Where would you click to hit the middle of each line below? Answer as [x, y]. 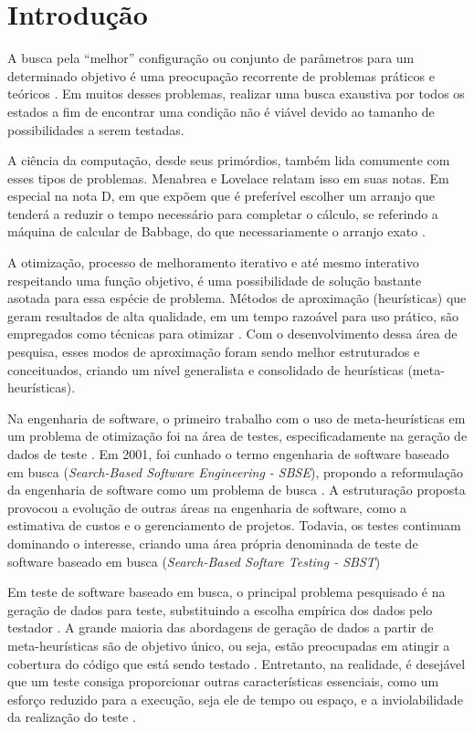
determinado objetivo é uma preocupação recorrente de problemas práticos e [221, 75]
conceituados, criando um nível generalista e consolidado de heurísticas [205, 369]
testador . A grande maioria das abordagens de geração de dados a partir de [221, 627]
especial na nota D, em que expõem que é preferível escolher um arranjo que [221, 196]
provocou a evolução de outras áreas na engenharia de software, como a [207, 507]
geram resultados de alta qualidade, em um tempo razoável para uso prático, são [233, 315]
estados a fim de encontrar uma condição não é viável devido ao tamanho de [221, 111]
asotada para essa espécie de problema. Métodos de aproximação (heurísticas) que [237, 298]
